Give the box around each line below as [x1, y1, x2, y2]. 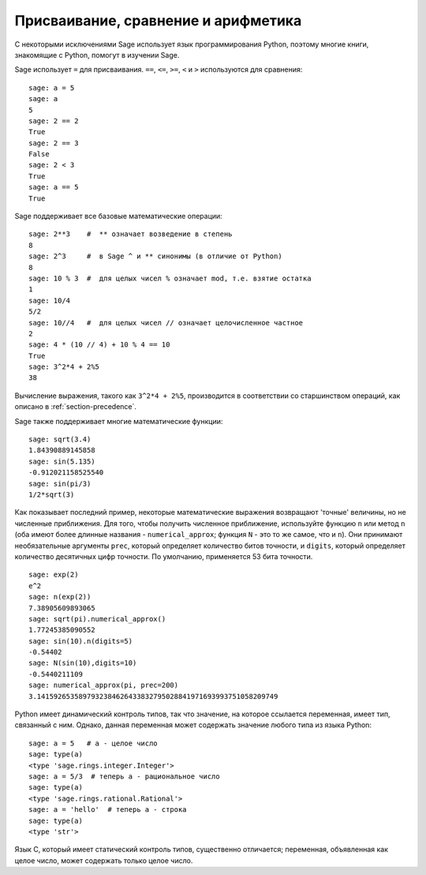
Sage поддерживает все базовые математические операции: [14, 212, 222, 221]
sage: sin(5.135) [28, 456, 95, 466]
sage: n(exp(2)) [28, 592, 92, 602]
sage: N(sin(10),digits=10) [28, 659, 137, 667]
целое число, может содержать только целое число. [14, 855, 193, 865]
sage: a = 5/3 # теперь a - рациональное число [28, 772, 220, 781]
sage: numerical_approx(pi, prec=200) [28, 681, 179, 690]
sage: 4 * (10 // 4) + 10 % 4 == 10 [28, 340, 170, 349]
